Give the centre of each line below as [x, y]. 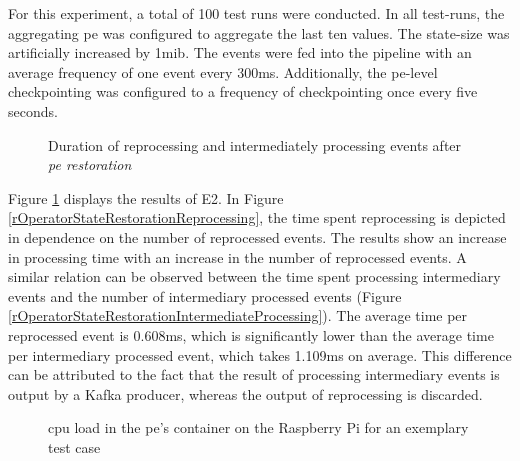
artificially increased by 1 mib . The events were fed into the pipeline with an [240, 52]
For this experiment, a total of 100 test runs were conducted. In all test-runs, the [256, 13]
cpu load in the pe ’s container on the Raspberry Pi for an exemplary [258, 427]
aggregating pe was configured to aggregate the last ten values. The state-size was [259, 32]
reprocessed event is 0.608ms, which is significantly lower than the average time [251, 334]
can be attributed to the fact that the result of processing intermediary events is [254, 374]
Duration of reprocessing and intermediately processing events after [255, 144]
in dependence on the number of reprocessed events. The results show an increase [257, 236]
